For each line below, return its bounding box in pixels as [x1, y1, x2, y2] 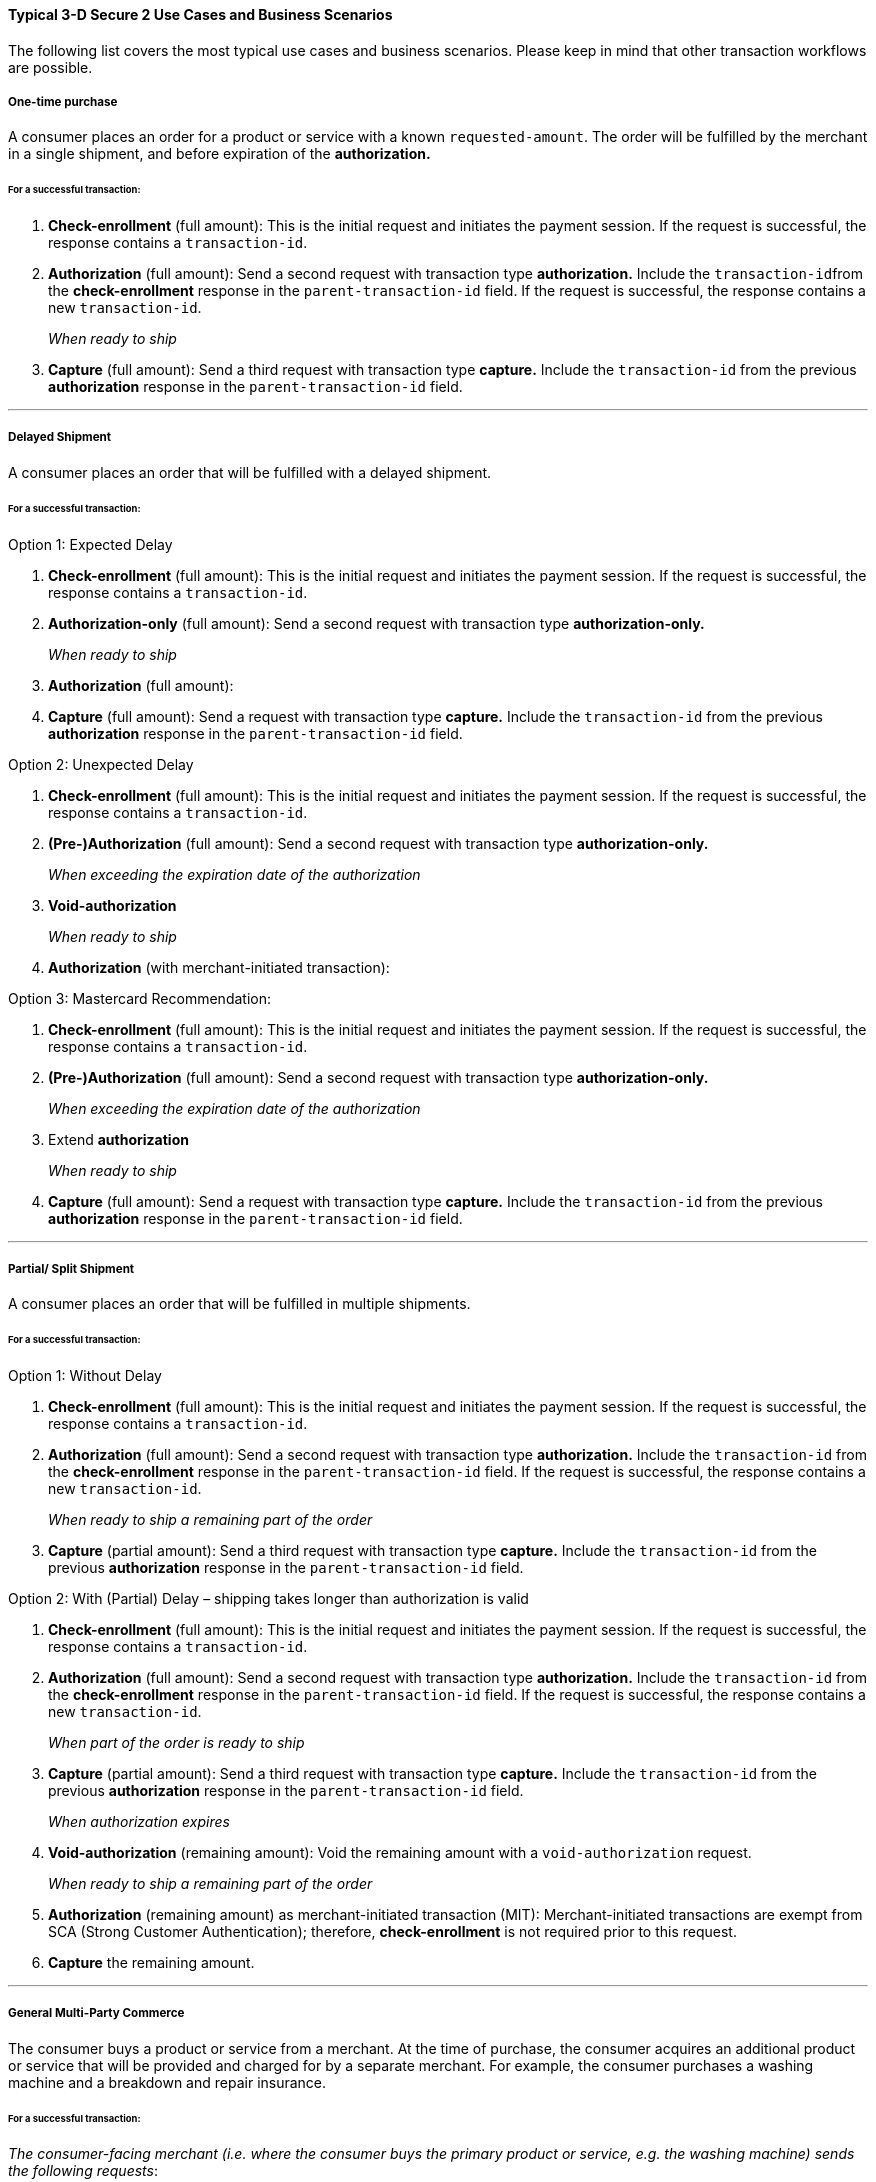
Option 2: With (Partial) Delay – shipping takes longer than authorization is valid [8, 1590, 529, 1608]
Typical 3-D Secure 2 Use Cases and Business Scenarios [8, 6, 393, 23]
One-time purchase [8, 95, 118, 109]
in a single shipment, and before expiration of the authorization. [8, 145, 431, 163]
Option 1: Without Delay [8, 1367, 162, 1385]
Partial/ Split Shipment [8, 1261, 135, 1276]
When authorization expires [48, 1813, 230, 1831]
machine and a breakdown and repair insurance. [8, 2073, 327, 2091]
